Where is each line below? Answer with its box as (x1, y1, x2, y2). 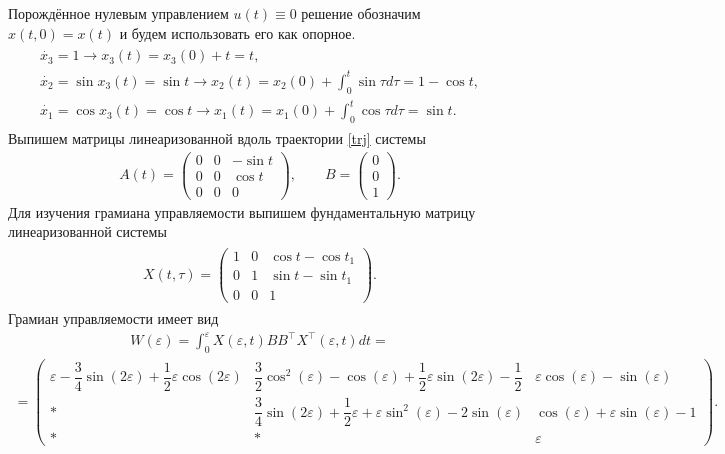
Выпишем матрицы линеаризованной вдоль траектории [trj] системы (8, 127, 426, 148)
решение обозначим (301, 3, 421, 23)
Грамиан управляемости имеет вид (8, 308, 219, 328)
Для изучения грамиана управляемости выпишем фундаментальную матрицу (8, 201, 476, 222)
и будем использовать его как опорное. (119, 22, 356, 43)
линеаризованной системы (8, 221, 167, 242)
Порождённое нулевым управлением (8, 3, 229, 23)
